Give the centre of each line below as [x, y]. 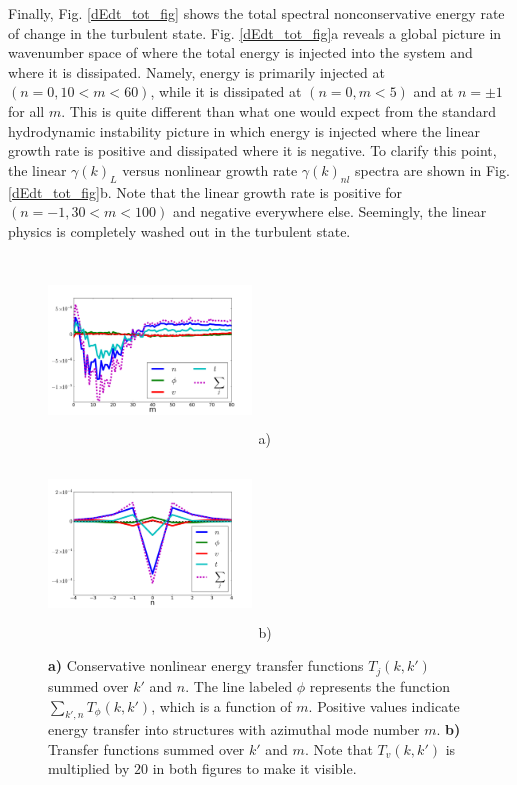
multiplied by [89, 768]
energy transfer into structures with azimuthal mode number [234, 729]
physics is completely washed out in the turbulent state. [179, 230]
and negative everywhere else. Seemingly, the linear [329, 211]
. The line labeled [239, 685]
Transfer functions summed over [146, 748]
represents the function [380, 685]
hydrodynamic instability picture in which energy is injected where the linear [244, 130]
